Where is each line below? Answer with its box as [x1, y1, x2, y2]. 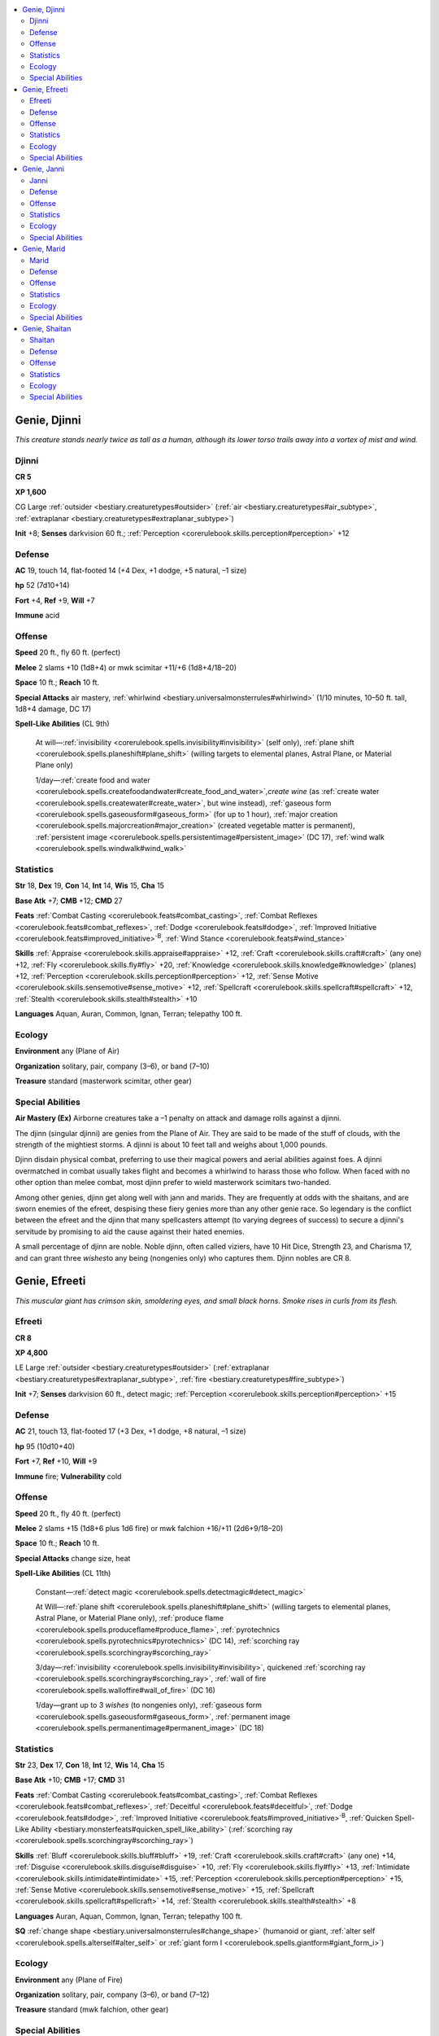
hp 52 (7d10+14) [15, 581, 70, 590]
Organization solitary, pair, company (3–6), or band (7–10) [15, 1061, 211, 1071]
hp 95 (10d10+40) [15, 1441, 76, 1451]
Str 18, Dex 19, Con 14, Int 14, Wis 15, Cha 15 [15, 880, 164, 891]
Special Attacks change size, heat [15, 1553, 131, 1563]
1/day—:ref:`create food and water [35, 774, 150, 785]
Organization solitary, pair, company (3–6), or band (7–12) [15, 1990, 210, 1999]
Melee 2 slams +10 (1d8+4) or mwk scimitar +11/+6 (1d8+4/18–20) [15, 662, 237, 672]
